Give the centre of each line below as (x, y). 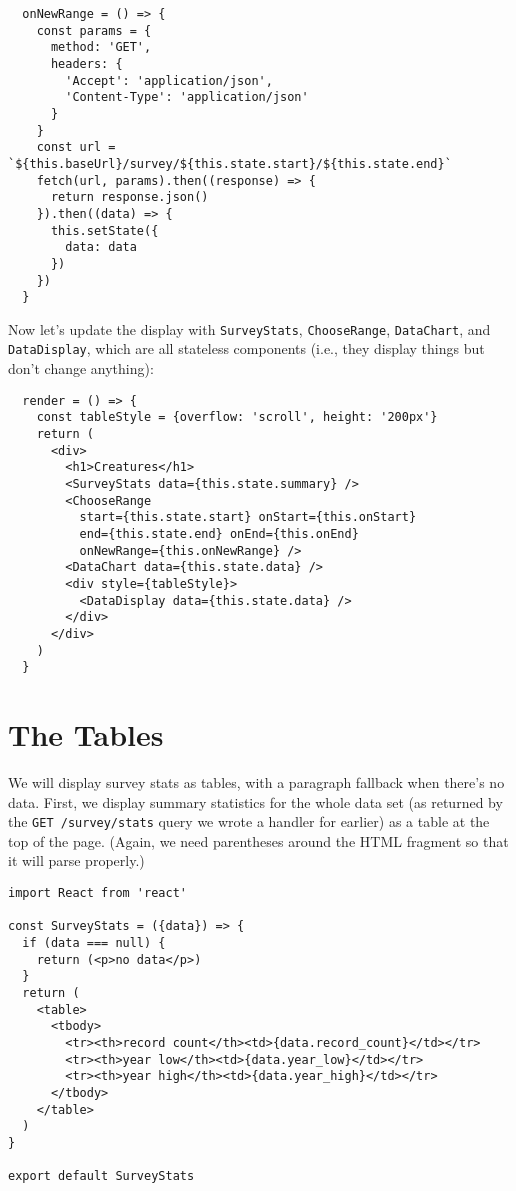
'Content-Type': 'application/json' (187, 97)
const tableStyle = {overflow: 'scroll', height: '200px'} (237, 417)
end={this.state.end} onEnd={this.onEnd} (219, 533)
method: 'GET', (101, 47)
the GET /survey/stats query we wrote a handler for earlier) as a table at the (249, 821)
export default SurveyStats (101, 1176)
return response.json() (129, 197)
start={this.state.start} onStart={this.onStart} (248, 517)
